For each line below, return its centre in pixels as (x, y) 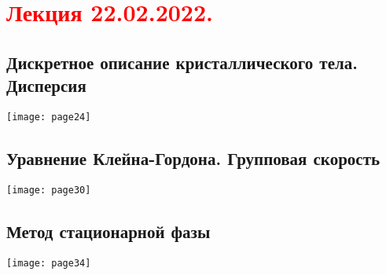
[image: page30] (49, 190)
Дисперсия (46, 85)
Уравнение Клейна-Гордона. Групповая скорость (193, 158)
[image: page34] (49, 263)
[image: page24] (49, 117)
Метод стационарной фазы (108, 231)
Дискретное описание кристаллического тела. (182, 62)
